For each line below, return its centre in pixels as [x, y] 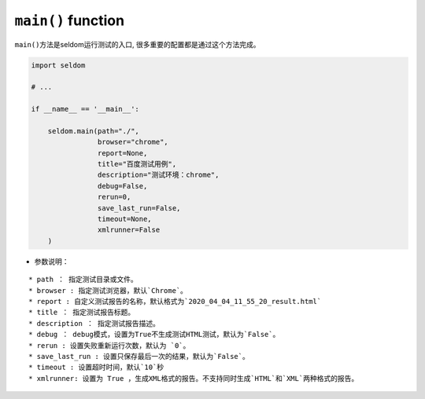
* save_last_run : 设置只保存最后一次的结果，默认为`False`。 [139, 356]
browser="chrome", [133, 142]
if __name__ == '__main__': [85, 109]
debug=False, [122, 186]
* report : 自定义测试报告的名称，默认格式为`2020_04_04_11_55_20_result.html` [175, 301]
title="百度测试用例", [137, 164]
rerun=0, [114, 197]
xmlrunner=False [129, 230]
